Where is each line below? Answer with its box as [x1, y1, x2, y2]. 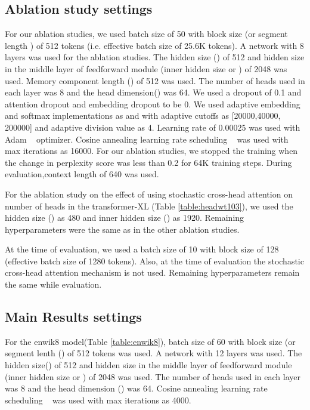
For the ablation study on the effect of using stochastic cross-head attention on [5, 187, 293, 200]
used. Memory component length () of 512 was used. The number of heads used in [5, 74, 305, 87]
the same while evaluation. [5, 278, 102, 291]
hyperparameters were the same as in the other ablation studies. [5, 223, 240, 235]
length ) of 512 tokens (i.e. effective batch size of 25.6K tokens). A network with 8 [5, 39, 304, 51]
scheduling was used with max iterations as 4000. [5, 393, 191, 406]
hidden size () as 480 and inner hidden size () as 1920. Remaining [5, 211, 244, 224]
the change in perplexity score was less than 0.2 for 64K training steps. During [5, 156, 292, 168]
